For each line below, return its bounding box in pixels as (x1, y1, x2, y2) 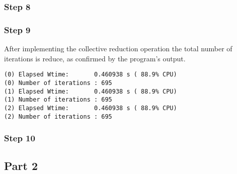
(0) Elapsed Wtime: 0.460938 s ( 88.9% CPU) (4, 71, 177, 78)
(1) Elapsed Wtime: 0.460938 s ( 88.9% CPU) (4, 88, 177, 95)
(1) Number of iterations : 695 (4, 96, 112, 104)
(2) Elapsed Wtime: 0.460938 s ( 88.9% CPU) (4, 104, 177, 112)
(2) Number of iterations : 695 (4, 113, 112, 120)
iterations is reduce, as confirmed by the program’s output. (4, 53, 186, 63)
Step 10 (4, 132, 35, 144)
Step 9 (4, 23, 31, 36)
